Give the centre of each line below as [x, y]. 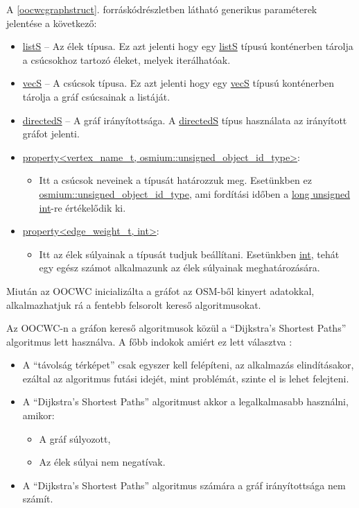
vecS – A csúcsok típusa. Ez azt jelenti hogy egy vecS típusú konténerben [178, 83]
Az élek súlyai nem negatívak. [102, 462]
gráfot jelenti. [51, 134]
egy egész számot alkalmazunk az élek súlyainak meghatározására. [179, 268]
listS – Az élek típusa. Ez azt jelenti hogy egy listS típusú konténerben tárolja [188, 46]
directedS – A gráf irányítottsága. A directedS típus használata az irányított [185, 120]
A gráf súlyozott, [75, 438]
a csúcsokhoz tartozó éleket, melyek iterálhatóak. [126, 59]
